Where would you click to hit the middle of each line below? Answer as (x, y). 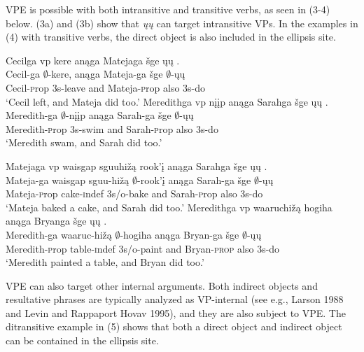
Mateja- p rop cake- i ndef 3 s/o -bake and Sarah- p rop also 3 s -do (134, 193)
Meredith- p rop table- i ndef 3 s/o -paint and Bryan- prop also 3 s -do (143, 248)
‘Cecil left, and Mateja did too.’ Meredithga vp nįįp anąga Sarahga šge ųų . (167, 101)
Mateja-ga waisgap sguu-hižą (68, 179)
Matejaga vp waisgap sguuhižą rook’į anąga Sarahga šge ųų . (136, 166)
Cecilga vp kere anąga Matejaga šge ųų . (93, 60)
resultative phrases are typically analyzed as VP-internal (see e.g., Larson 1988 (175, 299)
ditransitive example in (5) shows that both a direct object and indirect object (174, 326)
